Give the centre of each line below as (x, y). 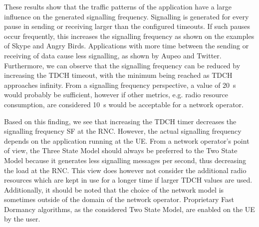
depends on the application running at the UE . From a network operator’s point (127, 140)
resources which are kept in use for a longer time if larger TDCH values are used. (128, 180)
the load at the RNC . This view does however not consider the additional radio (125, 170)
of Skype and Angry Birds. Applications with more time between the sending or (127, 46)
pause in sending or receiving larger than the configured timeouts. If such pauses (127, 26)
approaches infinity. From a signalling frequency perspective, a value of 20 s (120, 85)
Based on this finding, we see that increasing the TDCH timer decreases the (120, 121)
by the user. (22, 219)
